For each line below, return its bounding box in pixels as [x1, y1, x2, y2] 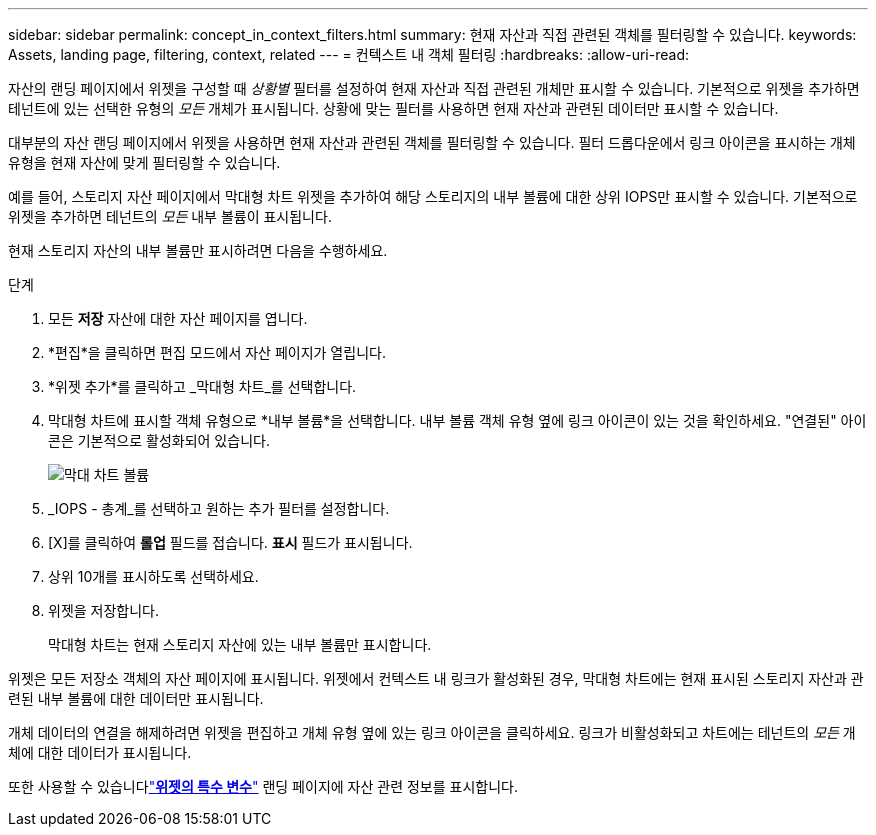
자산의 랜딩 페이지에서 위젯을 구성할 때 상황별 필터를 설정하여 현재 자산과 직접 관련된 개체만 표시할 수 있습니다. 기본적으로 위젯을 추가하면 [8, 80, 860, 97]
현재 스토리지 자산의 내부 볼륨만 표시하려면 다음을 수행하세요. [8, 242, 388, 259]
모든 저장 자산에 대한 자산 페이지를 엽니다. [48, 310, 308, 327]
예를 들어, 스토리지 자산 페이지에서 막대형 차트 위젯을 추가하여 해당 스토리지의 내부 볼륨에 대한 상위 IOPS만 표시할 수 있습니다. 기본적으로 [8, 188, 858, 205]
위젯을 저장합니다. [48, 602, 160, 619]
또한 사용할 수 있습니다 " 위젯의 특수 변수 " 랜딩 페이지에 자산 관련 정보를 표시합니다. [8, 778, 518, 795]
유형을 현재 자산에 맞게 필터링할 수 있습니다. [8, 154, 281, 171]
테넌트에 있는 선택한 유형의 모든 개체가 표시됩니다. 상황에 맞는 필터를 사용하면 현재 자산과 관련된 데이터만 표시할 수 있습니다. [8, 100, 779, 117]
